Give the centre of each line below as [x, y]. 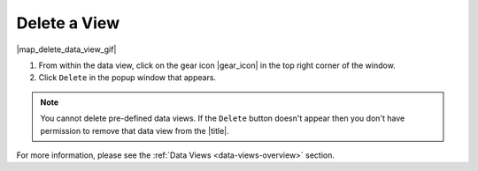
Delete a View [68, 23]
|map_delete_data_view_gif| [66, 49]
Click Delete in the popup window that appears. [127, 78]
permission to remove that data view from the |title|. [135, 130]
